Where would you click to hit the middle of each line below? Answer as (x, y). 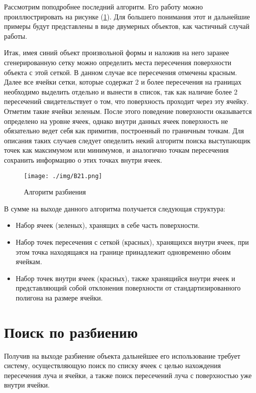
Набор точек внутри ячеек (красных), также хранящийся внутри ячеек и (125, 278)
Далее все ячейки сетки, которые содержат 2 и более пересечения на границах (123, 82)
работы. (16, 36)
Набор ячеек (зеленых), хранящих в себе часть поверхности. (108, 225)
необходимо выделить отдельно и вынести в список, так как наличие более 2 (121, 91)
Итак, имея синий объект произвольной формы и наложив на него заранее (117, 52)
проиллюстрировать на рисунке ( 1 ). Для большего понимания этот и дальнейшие (127, 16)
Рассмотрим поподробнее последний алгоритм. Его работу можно (103, 6)
